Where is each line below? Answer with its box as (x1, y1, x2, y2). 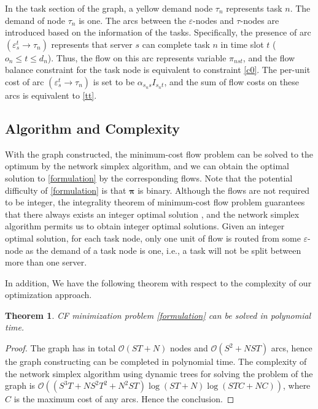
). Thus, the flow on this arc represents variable (47, 51, 227, 64)
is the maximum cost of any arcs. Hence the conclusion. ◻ (14, 392, 235, 405)
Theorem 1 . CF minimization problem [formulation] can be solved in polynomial (5, 308, 311, 321)
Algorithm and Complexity (5, 118, 180, 137)
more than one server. (5, 256, 87, 269)
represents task (226, 2, 282, 14)
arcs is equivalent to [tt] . (5, 88, 97, 101)
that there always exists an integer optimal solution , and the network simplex (5, 207, 300, 220)
